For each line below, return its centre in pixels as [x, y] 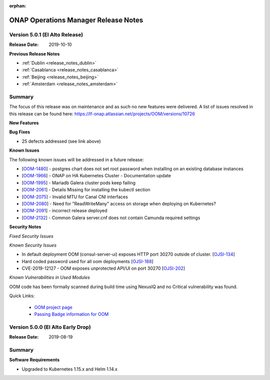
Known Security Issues [33, 245]
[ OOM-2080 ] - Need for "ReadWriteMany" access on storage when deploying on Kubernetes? [119, 203]
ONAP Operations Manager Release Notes [76, 20]
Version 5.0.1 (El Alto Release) [46, 34]
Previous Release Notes [34, 54]
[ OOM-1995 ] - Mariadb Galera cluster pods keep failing [79, 183]
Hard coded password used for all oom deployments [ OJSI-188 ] [87, 261]
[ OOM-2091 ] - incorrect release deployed [64, 211]
